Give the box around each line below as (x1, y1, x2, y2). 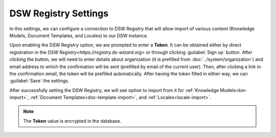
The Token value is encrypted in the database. (23, 118, 122, 124)
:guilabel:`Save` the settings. (9, 78, 70, 84)
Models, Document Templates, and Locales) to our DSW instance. (9, 32, 148, 38)
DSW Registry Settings (9, 8, 109, 19)
